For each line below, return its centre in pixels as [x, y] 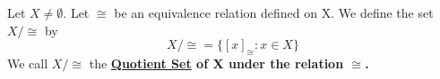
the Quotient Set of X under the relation [216, 63]
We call [28, 63]
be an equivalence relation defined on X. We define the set [274, 12]
